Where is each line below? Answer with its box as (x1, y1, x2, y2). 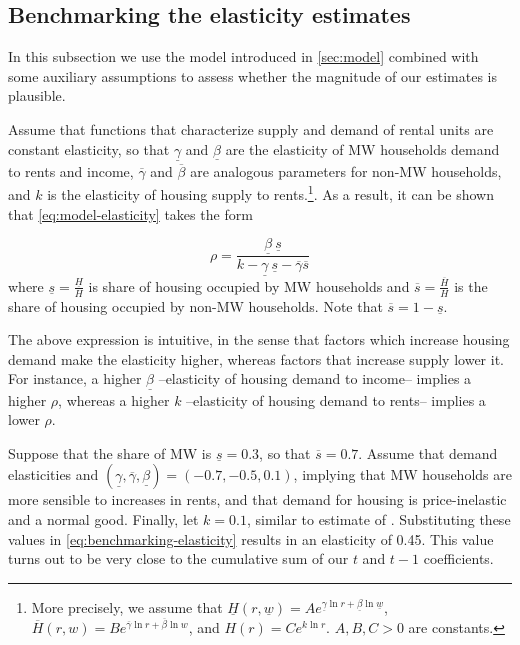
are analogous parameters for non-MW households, (190, 160, 502, 181)
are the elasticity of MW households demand (225, 138, 500, 159)
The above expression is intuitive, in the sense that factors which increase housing (8, 329, 510, 350)
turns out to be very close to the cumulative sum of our (8, 548, 349, 569)
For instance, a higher (8, 368, 142, 389)
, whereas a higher (58, 389, 170, 410)
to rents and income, (8, 160, 134, 181)
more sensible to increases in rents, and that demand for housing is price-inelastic (8, 489, 507, 510)
